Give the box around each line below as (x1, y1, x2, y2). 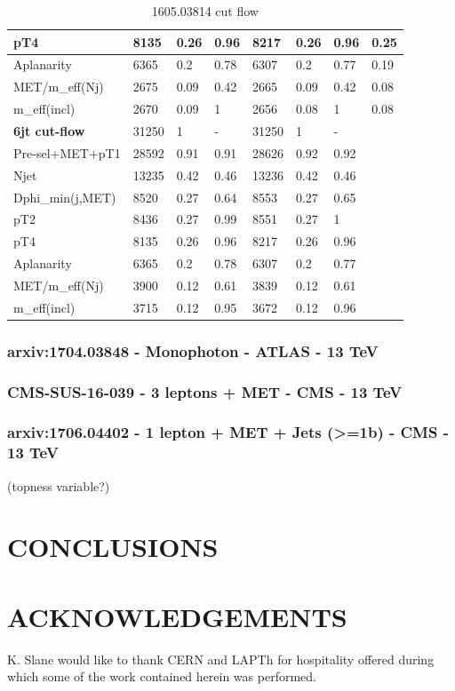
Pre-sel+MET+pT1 (13, 143, 121, 162)
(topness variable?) (7, 476, 110, 495)
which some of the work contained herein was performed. (7, 667, 316, 686)
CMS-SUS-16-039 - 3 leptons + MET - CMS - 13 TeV (7, 380, 403, 402)
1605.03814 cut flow (151, 2, 259, 20)
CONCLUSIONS (7, 528, 219, 565)
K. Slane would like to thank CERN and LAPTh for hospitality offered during (7, 649, 435, 668)
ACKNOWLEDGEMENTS (7, 598, 347, 634)
